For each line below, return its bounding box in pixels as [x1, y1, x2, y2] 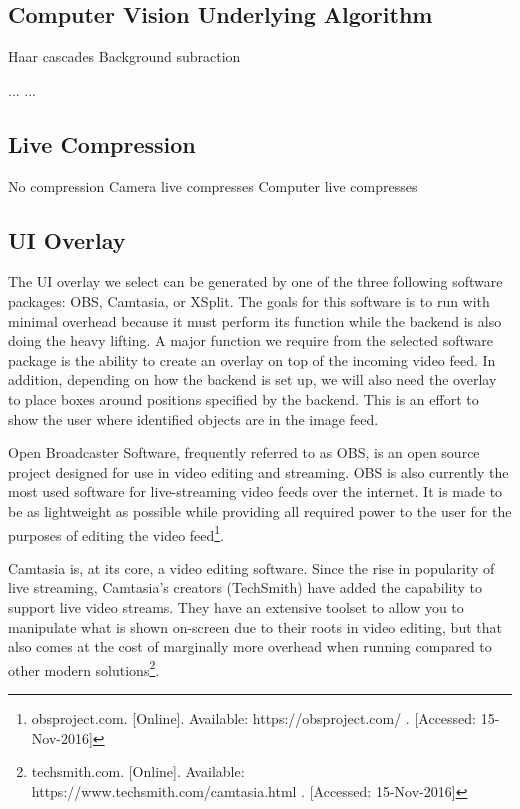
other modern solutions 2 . [8, 656, 160, 680]
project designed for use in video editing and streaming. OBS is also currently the [8, 461, 509, 482]
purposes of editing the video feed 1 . [8, 521, 225, 545]
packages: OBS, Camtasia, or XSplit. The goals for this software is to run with [8, 290, 490, 311]
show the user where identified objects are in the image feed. [8, 408, 379, 429]
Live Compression [8, 128, 196, 159]
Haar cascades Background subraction [8, 46, 241, 67]
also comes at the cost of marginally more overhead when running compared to [8, 636, 492, 657]
